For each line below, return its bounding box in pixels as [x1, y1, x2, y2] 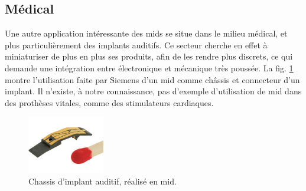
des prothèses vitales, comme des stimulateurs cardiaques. [5, 96, 214, 108]
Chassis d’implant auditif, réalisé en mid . [28, 174, 177, 187]
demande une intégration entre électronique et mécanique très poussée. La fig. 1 [5, 61, 294, 74]
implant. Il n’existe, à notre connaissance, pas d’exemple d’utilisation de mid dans [5, 85, 302, 97]
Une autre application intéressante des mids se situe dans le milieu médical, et [5, 27, 288, 39]
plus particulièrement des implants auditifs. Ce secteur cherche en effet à [5, 38, 268, 51]
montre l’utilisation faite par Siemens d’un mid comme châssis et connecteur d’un [5, 73, 300, 85]
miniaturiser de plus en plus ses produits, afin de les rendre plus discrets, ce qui [5, 50, 293, 62]
